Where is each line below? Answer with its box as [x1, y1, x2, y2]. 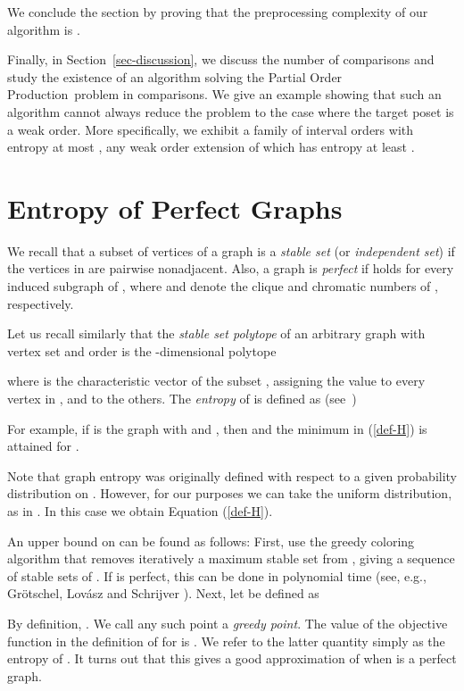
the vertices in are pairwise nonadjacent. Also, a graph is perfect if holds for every [7, 259, 454, 278]
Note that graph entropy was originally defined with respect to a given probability [7, 466, 457, 485]
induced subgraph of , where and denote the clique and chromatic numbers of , [7, 277, 438, 296]
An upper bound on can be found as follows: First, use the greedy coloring [7, 531, 415, 550]
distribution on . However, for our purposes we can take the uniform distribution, [7, 484, 452, 503]
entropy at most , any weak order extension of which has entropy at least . [7, 137, 415, 156]
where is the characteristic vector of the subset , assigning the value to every [7, 371, 426, 390]
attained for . [7, 437, 79, 455]
